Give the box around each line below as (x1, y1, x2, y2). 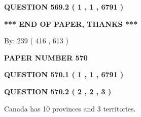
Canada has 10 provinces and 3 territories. (4, 103, 136, 113)
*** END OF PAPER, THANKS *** (4, 18, 137, 29)
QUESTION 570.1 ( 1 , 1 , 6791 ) (4, 69, 124, 80)
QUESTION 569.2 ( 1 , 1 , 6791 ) (4, 2, 124, 12)
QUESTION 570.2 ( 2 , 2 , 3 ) (4, 86, 112, 96)
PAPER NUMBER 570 (4, 52, 88, 63)
